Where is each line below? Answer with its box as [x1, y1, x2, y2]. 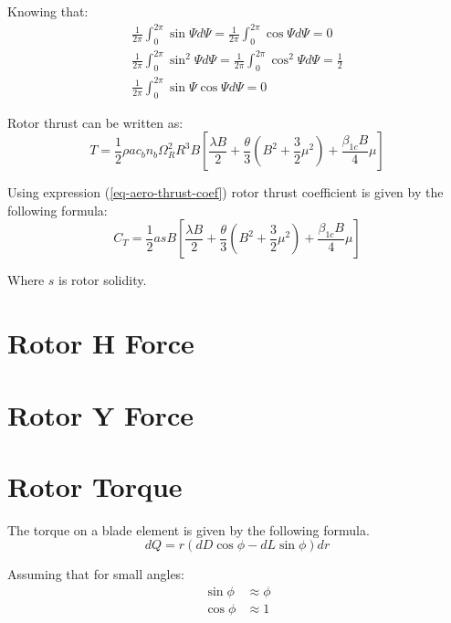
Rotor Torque [7, 467, 183, 504]
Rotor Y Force [7, 396, 194, 433]
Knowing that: [7, 2, 89, 20]
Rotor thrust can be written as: [7, 112, 184, 132]
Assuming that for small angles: [7, 565, 185, 584]
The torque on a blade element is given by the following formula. [7, 520, 370, 539]
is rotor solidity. [58, 270, 147, 290]
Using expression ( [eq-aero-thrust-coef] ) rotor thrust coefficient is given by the [7, 183, 444, 202]
